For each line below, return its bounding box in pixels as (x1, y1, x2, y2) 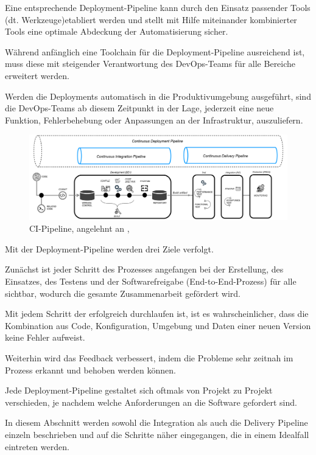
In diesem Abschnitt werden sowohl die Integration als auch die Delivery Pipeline (5, 416, 308, 429)
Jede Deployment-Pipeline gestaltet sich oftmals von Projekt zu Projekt (5, 384, 273, 397)
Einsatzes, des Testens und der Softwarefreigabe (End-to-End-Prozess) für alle (5, 275, 297, 288)
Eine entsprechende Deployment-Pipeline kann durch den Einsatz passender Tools (5, 1, 311, 13)
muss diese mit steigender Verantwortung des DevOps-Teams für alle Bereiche (5, 57, 296, 70)
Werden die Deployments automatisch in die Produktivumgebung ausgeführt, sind (5, 89, 311, 102)
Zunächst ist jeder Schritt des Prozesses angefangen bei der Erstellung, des (5, 263, 284, 276)
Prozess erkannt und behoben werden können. (5, 363, 176, 376)
